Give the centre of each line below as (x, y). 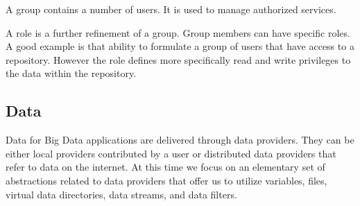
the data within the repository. (71, 73)
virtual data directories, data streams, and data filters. (121, 194)
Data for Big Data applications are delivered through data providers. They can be (180, 140)
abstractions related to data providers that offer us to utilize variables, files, (166, 180)
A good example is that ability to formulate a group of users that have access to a (180, 46)
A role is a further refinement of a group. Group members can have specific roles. (178, 32)
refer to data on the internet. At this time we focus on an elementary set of (165, 167)
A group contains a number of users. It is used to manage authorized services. (171, 9)
